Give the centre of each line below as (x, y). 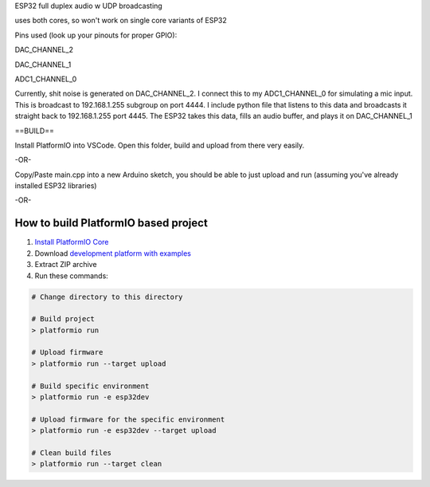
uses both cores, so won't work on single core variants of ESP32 (121, 21)
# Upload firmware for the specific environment (128, 419)
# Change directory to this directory (107, 297)
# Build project (63, 319)
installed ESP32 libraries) (56, 186)
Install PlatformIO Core (72, 242)
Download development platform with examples (113, 253)
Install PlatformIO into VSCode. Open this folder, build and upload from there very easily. (160, 145)
